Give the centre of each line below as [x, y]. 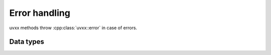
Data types [27, 42]
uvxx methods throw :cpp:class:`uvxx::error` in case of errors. [73, 28]
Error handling [40, 13]
